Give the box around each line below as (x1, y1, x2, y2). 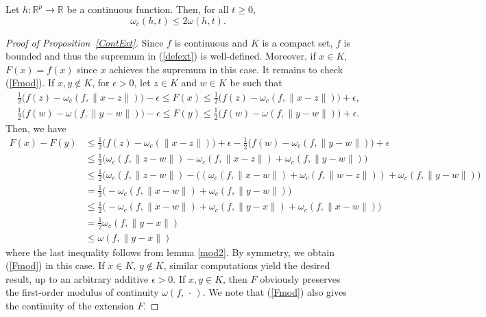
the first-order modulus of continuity (5, 285, 159, 299)
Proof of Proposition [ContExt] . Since (5, 35, 164, 49)
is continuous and (174, 35, 248, 49)
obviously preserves (260, 271, 341, 286)
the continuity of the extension (5, 298, 134, 312)
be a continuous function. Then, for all (66, 2, 229, 16)
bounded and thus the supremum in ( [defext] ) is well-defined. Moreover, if (5, 49, 316, 63)
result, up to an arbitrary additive (5, 271, 149, 286)
